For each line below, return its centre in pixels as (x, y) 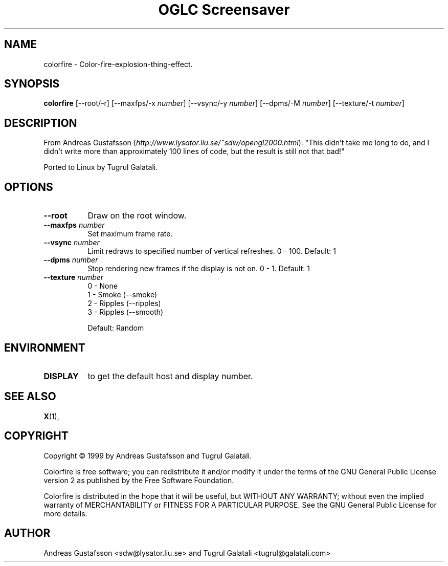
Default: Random (116, 328)
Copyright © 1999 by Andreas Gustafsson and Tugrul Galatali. (148, 455)
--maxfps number (74, 225)
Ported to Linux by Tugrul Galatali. (101, 167)
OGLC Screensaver (224, 10)
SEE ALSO (30, 397)
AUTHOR (27, 533)
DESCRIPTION (41, 123)
